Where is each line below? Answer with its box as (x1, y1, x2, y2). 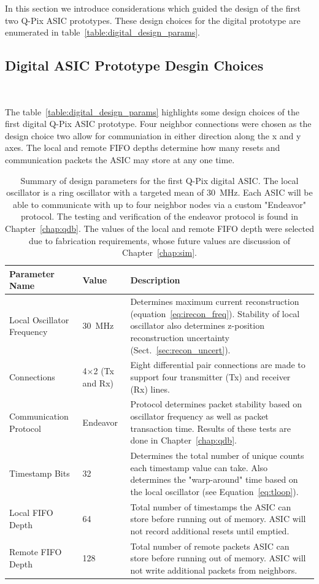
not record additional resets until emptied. (130, 524, 290, 537)
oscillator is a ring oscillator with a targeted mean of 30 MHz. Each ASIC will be (6, 186, 313, 199)
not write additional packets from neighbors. (130, 563, 298, 576)
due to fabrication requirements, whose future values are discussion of (28, 234, 291, 247)
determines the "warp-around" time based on (130, 473, 298, 486)
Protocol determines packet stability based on (130, 398, 302, 410)
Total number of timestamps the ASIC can (130, 500, 291, 513)
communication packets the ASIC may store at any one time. (5, 153, 235, 166)
